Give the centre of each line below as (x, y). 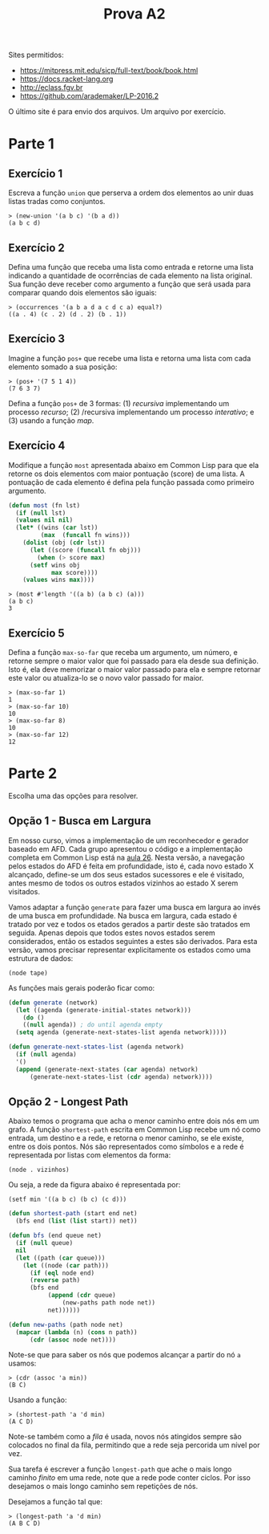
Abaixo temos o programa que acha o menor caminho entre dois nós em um (134, 1121)
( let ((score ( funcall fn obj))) (85, 550)
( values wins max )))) (58, 580)
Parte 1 (31, 144)
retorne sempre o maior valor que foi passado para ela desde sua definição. (133, 661)
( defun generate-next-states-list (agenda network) (96, 1047)
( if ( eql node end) (62, 1273)
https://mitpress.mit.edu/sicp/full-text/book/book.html (109, 71)
